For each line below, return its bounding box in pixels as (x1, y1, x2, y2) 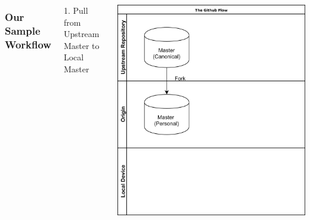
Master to (63, 39, 100, 51)
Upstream (63, 27, 100, 40)
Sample (5, 23, 41, 38)
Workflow (5, 36, 51, 51)
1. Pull (63, 4, 88, 16)
